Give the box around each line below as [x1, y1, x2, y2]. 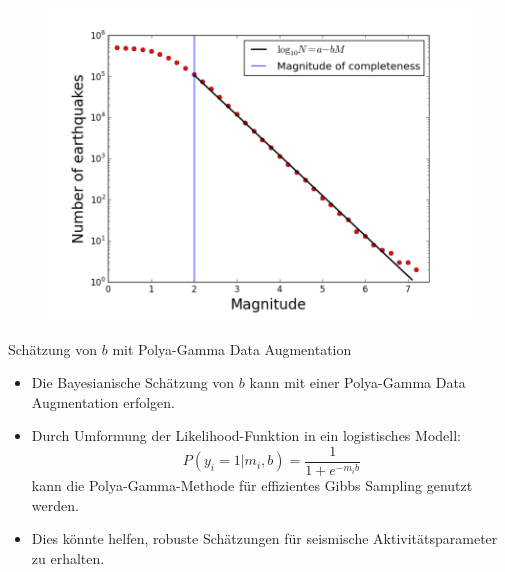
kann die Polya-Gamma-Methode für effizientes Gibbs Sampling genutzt [31, 475, 473, 495]
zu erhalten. [31, 547, 105, 568]
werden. [31, 494, 79, 515]
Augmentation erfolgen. [31, 391, 175, 412]
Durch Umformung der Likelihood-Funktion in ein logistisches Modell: [31, 425, 461, 446]
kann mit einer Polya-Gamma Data [249, 372, 466, 393]
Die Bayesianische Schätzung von [31, 372, 235, 393]
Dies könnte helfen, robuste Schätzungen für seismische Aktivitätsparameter [31, 528, 498, 549]
